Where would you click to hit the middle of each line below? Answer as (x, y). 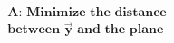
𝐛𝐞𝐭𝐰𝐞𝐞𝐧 (34, 30)
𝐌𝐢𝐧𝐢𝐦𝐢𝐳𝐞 (56, 13)
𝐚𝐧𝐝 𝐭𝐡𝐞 (101, 30)
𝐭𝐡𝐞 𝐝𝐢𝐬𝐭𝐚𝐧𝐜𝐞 (128, 13)
